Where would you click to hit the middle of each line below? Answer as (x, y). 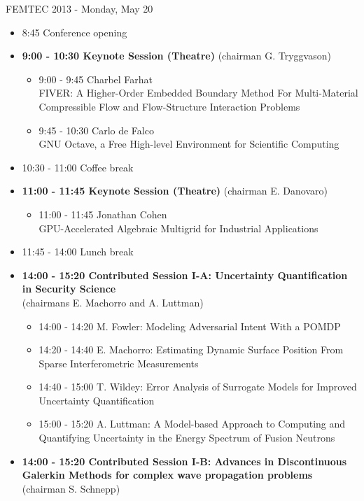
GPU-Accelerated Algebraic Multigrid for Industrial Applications (178, 228)
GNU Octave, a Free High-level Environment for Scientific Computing (189, 144)
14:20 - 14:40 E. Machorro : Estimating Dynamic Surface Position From (191, 350)
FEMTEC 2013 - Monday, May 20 (79, 8)
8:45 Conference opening (75, 32)
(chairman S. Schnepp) (71, 488)
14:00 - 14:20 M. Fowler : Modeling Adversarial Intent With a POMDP (190, 326)
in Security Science (69, 289)
